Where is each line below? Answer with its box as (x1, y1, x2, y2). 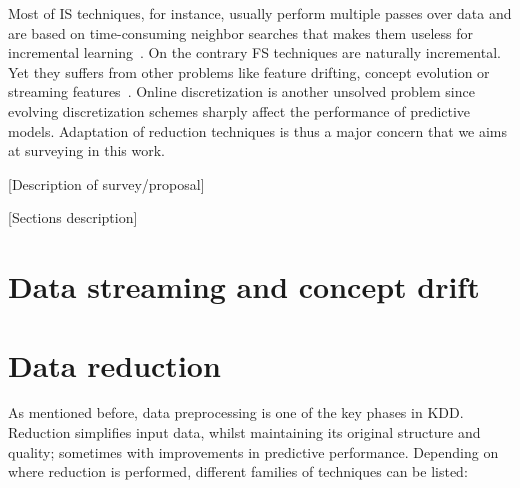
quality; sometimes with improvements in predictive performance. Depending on (8, 441, 499, 462)
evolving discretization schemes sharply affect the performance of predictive (8, 100, 471, 121)
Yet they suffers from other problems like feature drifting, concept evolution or (8, 61, 490, 82)
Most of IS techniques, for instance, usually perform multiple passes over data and (8, 3, 512, 23)
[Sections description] (8, 207, 138, 228)
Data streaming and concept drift (8, 266, 480, 307)
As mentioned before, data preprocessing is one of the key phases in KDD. (8, 402, 464, 423)
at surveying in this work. (8, 140, 165, 161)
